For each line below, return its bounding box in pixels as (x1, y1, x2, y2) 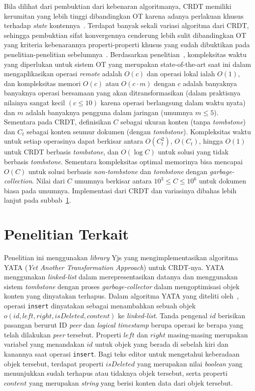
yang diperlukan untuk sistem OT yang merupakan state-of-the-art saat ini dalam (4, 59, 251, 69)
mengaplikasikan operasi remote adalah (4, 68, 122, 79)
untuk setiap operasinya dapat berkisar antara (4, 136, 143, 146)
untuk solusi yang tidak (158, 147, 229, 157)
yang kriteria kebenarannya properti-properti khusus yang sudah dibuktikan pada (4, 39, 250, 50)
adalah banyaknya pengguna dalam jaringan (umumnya (26, 107, 193, 117)
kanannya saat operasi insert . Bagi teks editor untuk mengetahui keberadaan (4, 349, 240, 359)
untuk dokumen (198, 176, 246, 186)
